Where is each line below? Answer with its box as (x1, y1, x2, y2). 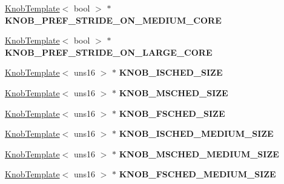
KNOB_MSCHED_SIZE (119, 86, 228, 99)
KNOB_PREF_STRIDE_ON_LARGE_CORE (5, 45, 213, 58)
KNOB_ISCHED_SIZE (119, 66, 223, 79)
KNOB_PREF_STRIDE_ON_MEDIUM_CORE (5, 13, 222, 26)
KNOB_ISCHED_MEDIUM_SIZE (119, 127, 274, 140)
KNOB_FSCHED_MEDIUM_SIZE (119, 168, 276, 180)
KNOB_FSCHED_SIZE (119, 107, 225, 119)
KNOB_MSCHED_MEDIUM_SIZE (119, 147, 279, 160)
